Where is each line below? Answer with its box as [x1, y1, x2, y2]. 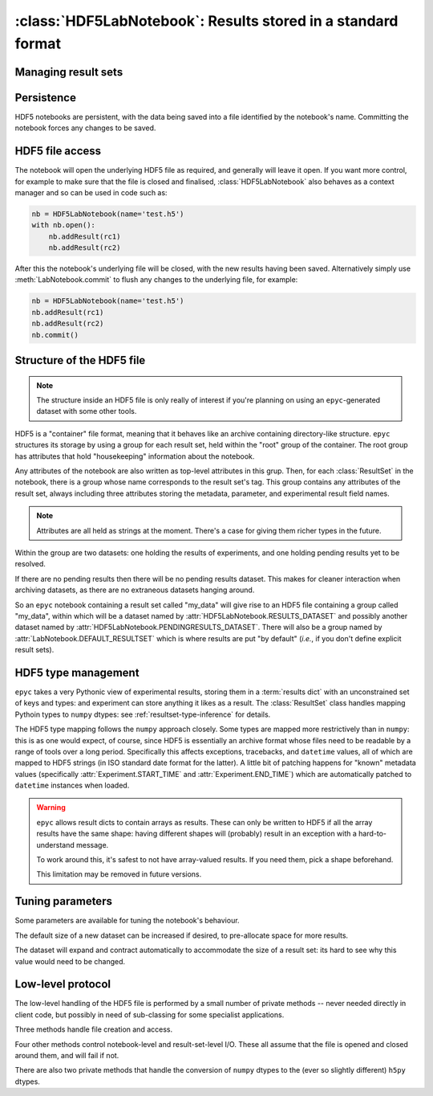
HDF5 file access [14, 145, 102, 158]
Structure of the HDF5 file [14, 354, 146, 367]
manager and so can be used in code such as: [14, 187, 168, 197]
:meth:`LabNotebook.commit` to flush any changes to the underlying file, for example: [14, 275, 298, 284]
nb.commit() [31, 330, 79, 339]
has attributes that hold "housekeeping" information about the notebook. [14, 451, 255, 461]
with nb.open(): [31, 221, 96, 230]
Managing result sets [14, 65, 123, 79]
